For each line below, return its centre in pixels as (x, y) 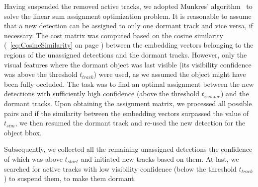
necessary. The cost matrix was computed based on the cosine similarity (114, 35)
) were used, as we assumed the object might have (170, 74)
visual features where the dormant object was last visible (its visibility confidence (128, 64)
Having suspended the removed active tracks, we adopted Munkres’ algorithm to (128, 6)
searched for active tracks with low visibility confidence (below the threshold (120, 168)
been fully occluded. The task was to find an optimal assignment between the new (129, 84)
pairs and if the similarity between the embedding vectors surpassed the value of (127, 113)
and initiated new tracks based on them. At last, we (160, 158)
